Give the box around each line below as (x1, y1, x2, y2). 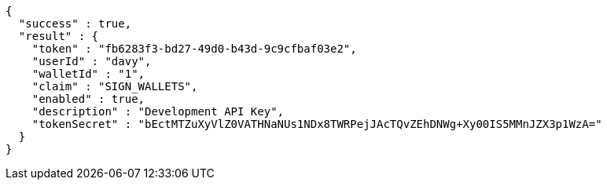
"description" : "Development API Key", (31, 105, 285, 118)
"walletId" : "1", (31, 67, 145, 80)
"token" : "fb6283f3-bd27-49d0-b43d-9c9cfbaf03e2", (31, 42, 357, 55)
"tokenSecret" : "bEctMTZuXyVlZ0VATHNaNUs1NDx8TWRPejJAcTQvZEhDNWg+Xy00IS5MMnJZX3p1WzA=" (31, 118, 602, 130)
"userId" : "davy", (31, 55, 152, 67)
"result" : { (18, 30, 99, 42)
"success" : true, (18, 17, 132, 30)
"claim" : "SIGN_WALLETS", (31, 80, 198, 93)
